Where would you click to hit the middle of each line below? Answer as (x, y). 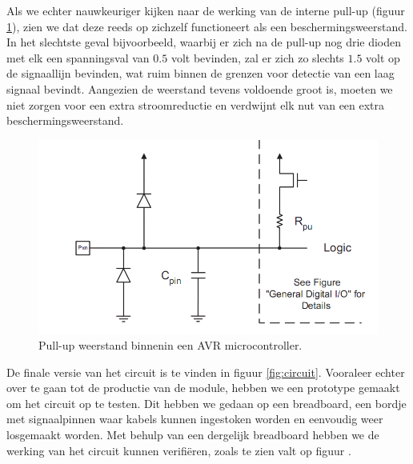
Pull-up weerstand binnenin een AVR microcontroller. (170, 345)
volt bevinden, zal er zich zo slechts (257, 57)
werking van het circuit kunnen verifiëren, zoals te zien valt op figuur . (179, 450)
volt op (383, 57)
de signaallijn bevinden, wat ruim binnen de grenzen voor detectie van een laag (200, 73)
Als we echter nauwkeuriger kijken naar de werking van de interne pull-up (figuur (206, 10)
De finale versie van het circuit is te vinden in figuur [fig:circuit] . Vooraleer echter (206, 372)
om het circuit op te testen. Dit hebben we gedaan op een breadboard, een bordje (206, 403)
